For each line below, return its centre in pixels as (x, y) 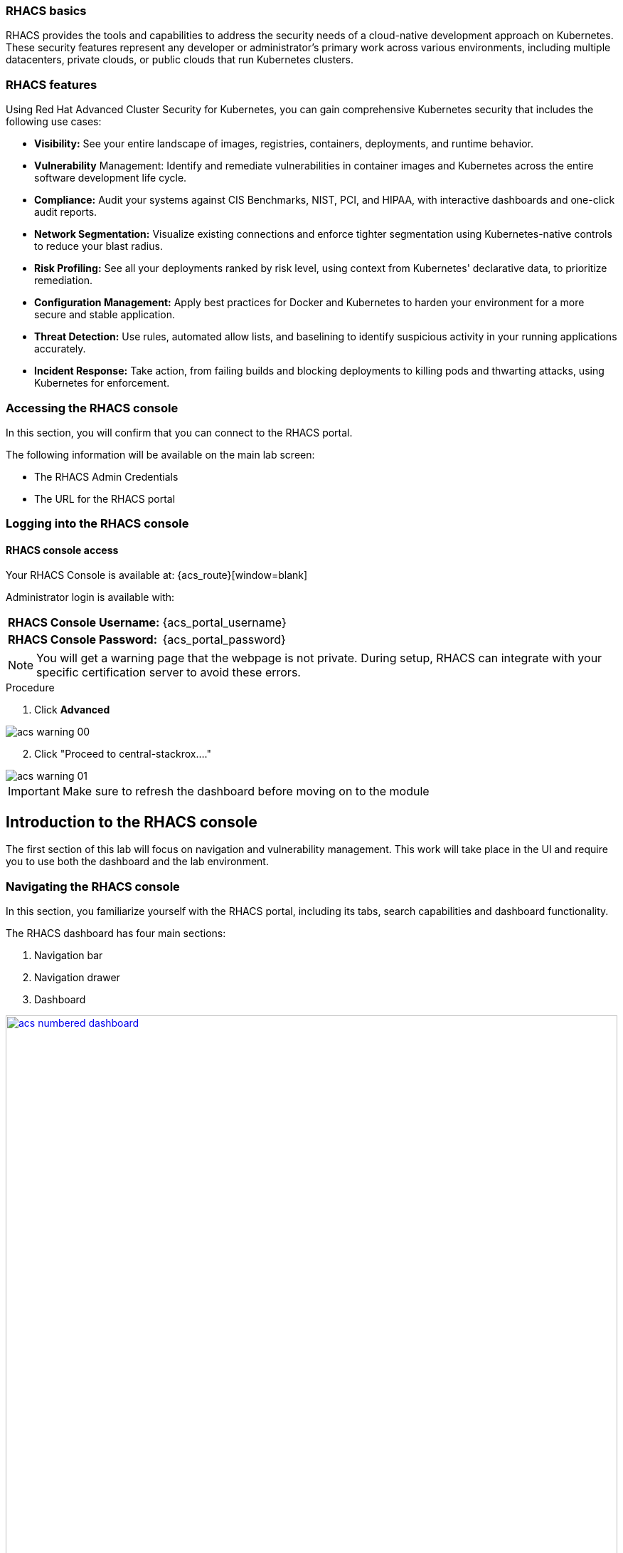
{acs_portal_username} (224, 623)
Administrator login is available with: (90, 597)
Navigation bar (69, 956)
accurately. (60, 349)
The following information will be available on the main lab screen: (160, 454)
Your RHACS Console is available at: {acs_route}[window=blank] (157, 575)
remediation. (64, 281)
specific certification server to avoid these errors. (169, 673)
